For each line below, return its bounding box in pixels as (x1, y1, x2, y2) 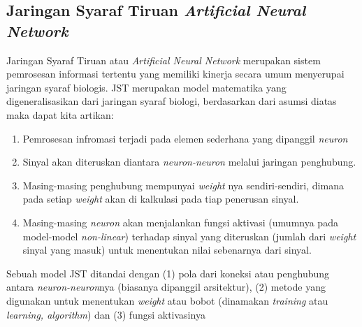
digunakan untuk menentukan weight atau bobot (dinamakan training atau (6, 293, 328, 307)
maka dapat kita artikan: (6, 107, 114, 122)
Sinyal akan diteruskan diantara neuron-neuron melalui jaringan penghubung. (22, 154, 356, 169)
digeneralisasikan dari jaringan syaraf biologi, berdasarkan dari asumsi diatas (6, 94, 337, 108)
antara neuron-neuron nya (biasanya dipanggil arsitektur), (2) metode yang (6, 279, 326, 294)
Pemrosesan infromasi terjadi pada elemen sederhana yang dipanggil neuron (22, 131, 348, 145)
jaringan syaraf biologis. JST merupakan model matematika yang (6, 80, 287, 94)
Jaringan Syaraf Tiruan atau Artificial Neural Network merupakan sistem (6, 52, 321, 67)
